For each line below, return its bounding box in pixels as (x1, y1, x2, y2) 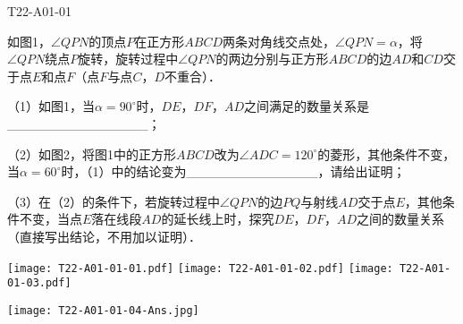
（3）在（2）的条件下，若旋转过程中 (7, 192, 220, 210)
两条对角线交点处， (222, 31, 335, 50)
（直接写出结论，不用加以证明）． (7, 226, 201, 245)
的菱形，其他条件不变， (317, 144, 456, 163)
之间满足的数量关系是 (244, 97, 370, 115)
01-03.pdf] (7, 277, 72, 290)
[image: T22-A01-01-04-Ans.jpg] (7, 303, 199, 317)
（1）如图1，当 (7, 97, 95, 115)
